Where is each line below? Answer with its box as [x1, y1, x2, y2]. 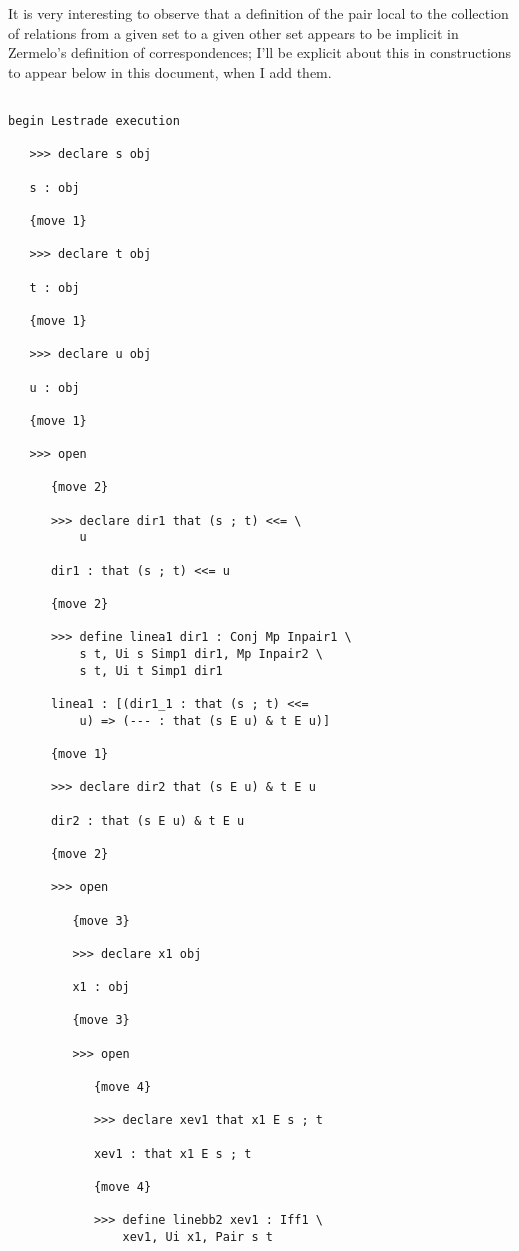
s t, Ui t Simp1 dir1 [79, 663, 223, 678]
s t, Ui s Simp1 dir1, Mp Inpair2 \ [79, 647, 323, 662]
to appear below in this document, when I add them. [8, 61, 332, 82]
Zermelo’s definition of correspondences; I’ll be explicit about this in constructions [8, 42, 512, 63]
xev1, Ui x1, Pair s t [122, 1230, 273, 1244]
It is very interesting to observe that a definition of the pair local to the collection [8, 3, 509, 23]
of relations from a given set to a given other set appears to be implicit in [8, 22, 459, 43]
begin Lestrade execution [8, 114, 180, 129]
